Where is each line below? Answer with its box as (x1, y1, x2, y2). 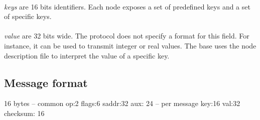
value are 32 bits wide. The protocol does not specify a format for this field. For (4, 30, 249, 41)
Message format (4, 74, 88, 90)
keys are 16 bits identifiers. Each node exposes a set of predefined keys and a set (4, 1, 250, 11)
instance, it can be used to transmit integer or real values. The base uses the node (4, 40, 256, 50)
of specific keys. (4, 11, 52, 21)
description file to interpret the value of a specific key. (4, 50, 170, 60)
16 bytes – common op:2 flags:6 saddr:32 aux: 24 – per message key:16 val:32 (4, 98, 240, 108)
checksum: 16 (4, 107, 45, 118)
